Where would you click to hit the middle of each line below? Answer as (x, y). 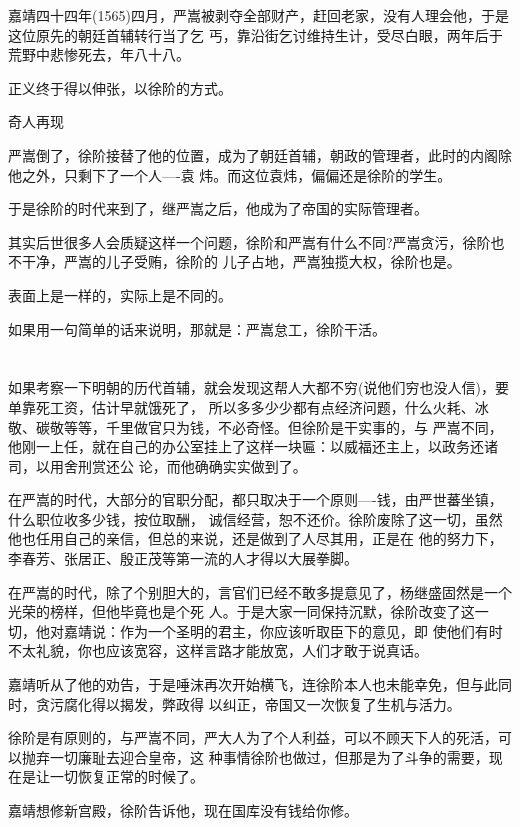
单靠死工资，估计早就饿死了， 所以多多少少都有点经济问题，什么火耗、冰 (248, 406)
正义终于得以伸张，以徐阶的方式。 (120, 87)
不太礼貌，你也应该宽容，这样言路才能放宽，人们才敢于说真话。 (218, 650)
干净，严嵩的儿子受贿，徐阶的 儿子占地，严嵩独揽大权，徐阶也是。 (241, 261)
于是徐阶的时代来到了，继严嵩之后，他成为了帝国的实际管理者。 (218, 208)
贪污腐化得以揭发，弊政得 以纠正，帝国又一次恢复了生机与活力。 (248, 703)
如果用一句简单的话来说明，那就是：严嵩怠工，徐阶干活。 (197, 328)
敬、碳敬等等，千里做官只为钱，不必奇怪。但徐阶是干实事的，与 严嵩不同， (255, 426)
